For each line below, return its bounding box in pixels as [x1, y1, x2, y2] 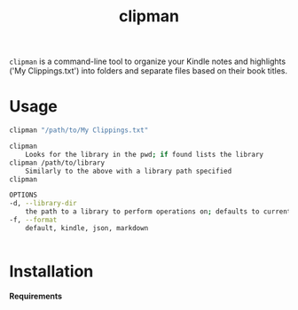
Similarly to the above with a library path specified [25, 167, 232, 175]
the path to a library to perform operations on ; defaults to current [25, 207, 292, 216]
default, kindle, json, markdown [25, 223, 149, 232]
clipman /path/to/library [9, 158, 105, 167]
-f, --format [9, 215, 58, 224]
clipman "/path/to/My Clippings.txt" [9, 126, 149, 135]
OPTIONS [9, 190, 38, 200]
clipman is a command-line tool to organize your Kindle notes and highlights [9, 56, 286, 67]
